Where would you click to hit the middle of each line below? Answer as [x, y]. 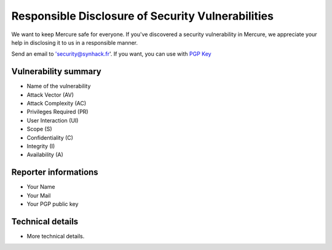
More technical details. [56, 236]
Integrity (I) [41, 146]
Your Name [41, 187]
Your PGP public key [53, 204]
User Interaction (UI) [53, 120]
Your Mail [39, 195]
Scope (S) [39, 129]
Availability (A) [45, 155]
